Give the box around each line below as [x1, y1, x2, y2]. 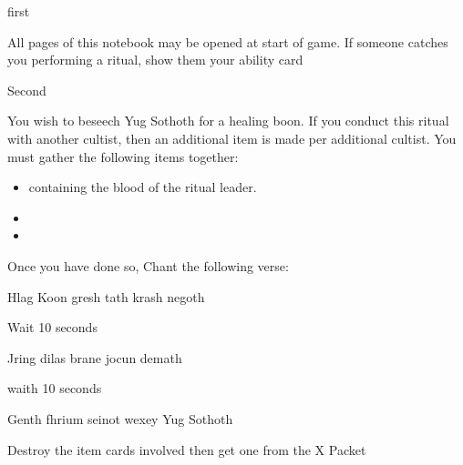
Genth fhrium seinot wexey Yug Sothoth [7, 409, 233, 428]
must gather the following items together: [7, 147, 239, 166]
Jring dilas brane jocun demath [7, 348, 182, 367]
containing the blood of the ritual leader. [28, 177, 257, 197]
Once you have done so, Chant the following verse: [7, 256, 289, 275]
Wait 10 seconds [7, 318, 98, 337]
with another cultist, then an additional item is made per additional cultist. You [7, 128, 457, 147]
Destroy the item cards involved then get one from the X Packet [7, 440, 366, 459]
